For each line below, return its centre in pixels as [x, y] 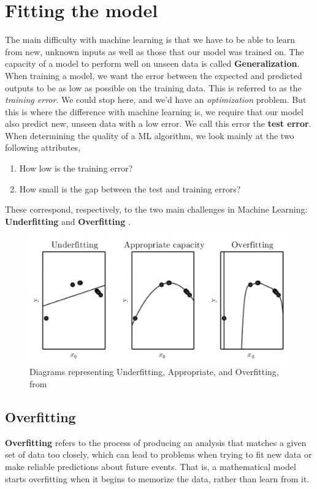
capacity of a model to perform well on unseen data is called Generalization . [152, 63]
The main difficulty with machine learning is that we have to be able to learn [150, 40]
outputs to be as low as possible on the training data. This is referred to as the [153, 87]
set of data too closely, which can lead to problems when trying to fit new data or [158, 454]
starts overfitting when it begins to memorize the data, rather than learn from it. [157, 478]
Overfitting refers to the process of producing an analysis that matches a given [156, 442]
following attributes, [43, 147]
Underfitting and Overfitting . [68, 221]
